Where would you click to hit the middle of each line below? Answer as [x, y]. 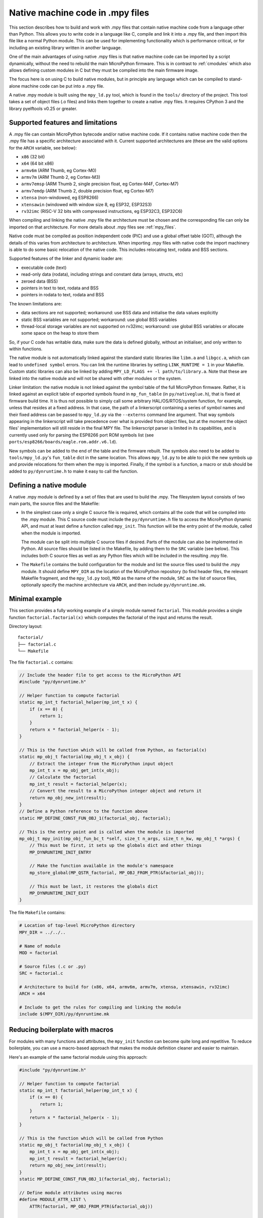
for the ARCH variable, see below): [43, 148]
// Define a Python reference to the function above [84, 811]
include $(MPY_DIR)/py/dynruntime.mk [64, 1014]
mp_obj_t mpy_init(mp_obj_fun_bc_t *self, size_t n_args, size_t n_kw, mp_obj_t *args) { [130, 838]
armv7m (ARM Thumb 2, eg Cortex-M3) [61, 177]
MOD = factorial [39, 953]
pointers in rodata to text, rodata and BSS [63, 295]
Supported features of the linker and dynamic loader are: [66, 259]
